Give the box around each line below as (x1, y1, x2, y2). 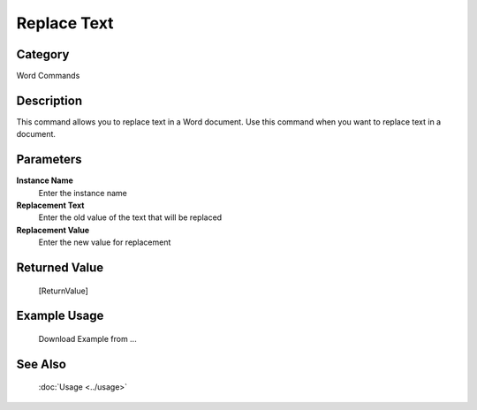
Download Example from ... (38, 334, 137, 345)
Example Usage (16, 308, 104, 323)
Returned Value (16, 261, 104, 276)
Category (16, 47, 70, 62)
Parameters (16, 152, 82, 167)
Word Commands (16, 71, 80, 81)
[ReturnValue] (38, 285, 88, 296)
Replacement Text (16, 200, 85, 211)
